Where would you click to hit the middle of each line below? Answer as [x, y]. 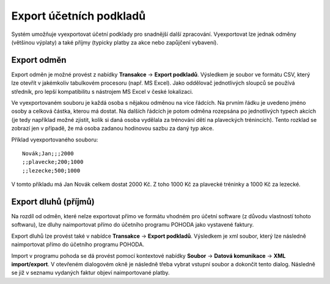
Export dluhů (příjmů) [53, 201]
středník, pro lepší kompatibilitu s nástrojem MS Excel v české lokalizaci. [102, 91]
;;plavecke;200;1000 [53, 162]
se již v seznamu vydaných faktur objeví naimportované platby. [91, 273]
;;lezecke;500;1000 [51, 170]
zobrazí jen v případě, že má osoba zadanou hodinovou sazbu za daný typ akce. [112, 129]
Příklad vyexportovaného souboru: [55, 140]
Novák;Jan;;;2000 [48, 153]
